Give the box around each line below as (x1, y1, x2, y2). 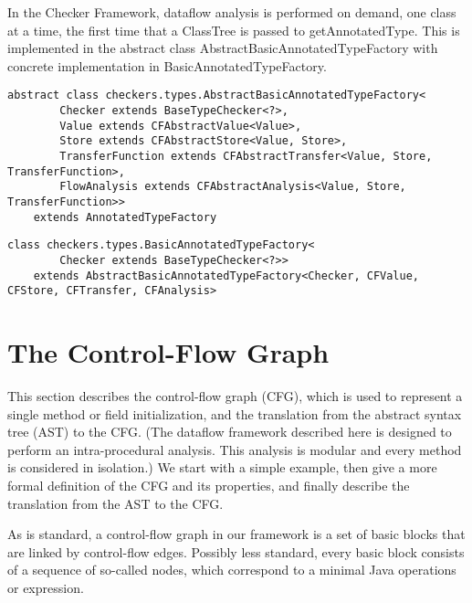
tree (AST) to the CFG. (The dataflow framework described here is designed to (7, 422, 452, 441)
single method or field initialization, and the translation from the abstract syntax (7, 404, 462, 423)
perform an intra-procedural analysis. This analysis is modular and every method (7, 439, 462, 459)
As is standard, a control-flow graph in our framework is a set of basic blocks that (7, 524, 466, 544)
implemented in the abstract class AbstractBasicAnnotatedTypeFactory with (7, 38, 438, 58)
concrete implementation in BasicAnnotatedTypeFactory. (7, 56, 327, 75)
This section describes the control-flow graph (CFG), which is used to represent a (7, 386, 463, 406)
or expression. (7, 577, 84, 597)
